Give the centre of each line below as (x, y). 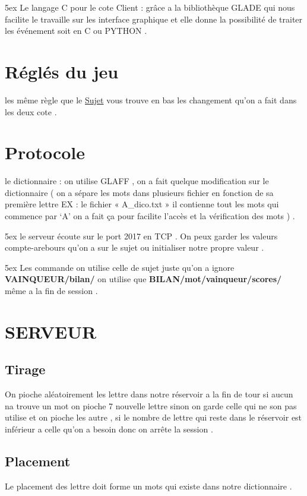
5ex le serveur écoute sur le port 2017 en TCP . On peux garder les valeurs (141, 236)
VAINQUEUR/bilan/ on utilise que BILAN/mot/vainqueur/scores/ (143, 279)
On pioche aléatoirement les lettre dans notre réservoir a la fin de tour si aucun (149, 394)
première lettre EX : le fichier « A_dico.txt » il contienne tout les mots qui (142, 204)
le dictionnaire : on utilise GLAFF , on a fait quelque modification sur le (137, 181)
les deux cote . (31, 111)
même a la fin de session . (51, 290)
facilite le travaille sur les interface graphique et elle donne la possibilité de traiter (154, 19)
